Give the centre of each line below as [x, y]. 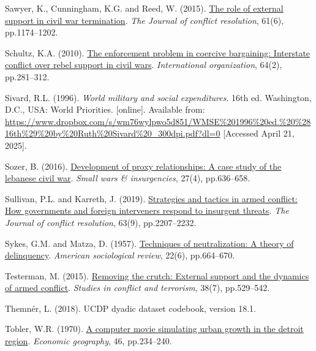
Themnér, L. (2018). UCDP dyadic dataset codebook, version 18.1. [130, 308]
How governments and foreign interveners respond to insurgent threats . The [147, 210]
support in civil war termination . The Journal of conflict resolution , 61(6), [145, 20]
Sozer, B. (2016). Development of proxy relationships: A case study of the [143, 166]
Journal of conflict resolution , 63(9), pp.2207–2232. [101, 222]
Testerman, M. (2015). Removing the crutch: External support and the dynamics [157, 275]
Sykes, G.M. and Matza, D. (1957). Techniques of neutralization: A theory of [149, 243]
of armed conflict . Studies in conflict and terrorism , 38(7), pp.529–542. [137, 288]
